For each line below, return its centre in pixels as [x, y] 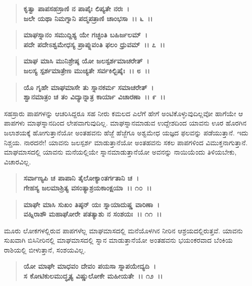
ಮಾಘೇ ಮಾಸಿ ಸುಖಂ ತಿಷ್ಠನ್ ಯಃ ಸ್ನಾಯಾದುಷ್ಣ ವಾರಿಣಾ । [91, 204]
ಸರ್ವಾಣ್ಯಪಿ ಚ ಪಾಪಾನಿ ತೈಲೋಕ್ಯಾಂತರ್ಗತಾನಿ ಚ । [81, 178]
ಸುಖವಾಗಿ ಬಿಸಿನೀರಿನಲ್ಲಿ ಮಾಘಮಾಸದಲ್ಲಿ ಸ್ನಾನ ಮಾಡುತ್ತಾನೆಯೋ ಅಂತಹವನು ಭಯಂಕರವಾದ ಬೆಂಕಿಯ [118, 240]
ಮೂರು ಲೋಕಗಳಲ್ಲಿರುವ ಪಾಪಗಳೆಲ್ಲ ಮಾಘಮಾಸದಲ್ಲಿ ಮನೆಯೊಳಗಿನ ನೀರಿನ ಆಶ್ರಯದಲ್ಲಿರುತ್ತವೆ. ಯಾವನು [124, 230]
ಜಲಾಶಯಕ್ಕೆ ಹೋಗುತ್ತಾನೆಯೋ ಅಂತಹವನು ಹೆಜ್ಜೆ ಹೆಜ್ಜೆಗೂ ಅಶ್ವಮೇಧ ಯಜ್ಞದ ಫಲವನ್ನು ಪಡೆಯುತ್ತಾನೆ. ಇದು [126, 132]
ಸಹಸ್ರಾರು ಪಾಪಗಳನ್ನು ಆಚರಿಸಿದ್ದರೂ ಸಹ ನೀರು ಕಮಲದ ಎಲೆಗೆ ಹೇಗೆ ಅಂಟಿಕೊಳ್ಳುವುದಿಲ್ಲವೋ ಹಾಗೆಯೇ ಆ [124, 113]
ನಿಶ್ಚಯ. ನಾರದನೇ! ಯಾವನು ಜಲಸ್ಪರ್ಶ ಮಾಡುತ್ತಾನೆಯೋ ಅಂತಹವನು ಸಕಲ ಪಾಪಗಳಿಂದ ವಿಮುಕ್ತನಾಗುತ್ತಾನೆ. [126, 142]
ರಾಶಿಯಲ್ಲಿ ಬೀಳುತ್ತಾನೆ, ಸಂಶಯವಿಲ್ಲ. [45, 249]
